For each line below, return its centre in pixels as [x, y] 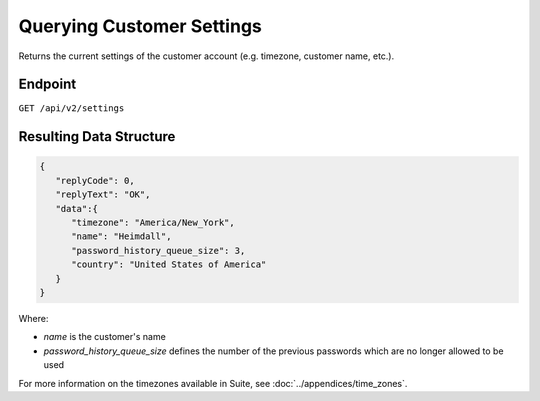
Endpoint [47, 84]
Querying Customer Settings [140, 26]
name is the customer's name [105, 337]
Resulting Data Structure [97, 136]
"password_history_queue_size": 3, [158, 250]
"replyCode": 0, [95, 180]
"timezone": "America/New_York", [153, 223]
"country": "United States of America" [169, 264]
